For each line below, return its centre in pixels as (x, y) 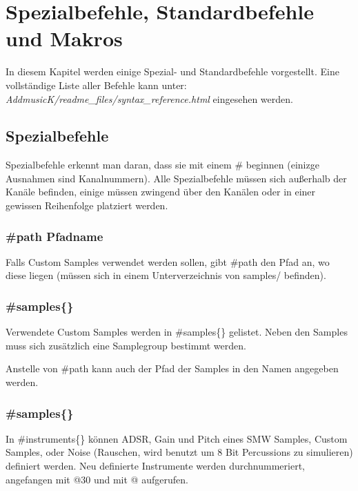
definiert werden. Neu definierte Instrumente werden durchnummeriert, (156, 466)
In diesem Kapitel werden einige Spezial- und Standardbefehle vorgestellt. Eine (172, 71)
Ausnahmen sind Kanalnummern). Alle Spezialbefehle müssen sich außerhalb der (176, 178)
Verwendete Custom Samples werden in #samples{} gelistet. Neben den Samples (177, 332)
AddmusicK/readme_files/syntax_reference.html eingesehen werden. (149, 98)
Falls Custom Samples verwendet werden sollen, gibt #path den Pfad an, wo (168, 261)
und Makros (64, 38)
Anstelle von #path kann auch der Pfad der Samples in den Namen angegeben (172, 368)
